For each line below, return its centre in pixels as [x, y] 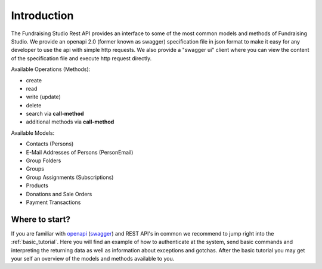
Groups [35, 169]
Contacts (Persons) [50, 144]
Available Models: [33, 133]
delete [34, 105]
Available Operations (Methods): [51, 69]
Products [37, 185]
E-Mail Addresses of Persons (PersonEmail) [80, 152]
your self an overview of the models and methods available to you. [93, 259]
